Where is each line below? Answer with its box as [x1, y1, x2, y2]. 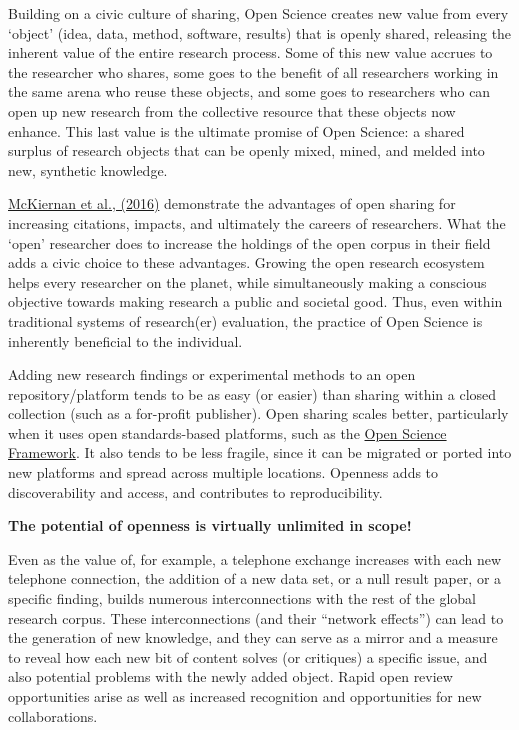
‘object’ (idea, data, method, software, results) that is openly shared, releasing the [8, 22, 512, 43]
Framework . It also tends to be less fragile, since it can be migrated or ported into [8, 442, 512, 463]
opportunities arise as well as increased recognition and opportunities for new [8, 686, 482, 706]
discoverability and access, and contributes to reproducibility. [8, 481, 383, 502]
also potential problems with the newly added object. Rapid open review [8, 666, 453, 687]
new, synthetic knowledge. [8, 159, 168, 180]
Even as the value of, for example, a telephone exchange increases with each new [8, 548, 502, 569]
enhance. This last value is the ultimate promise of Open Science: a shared [8, 120, 465, 141]
